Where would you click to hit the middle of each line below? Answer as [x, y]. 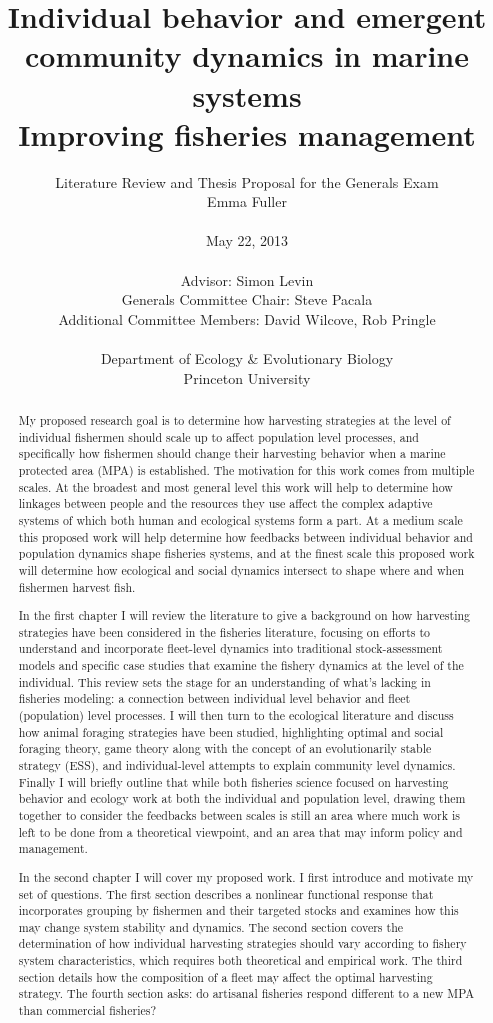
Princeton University [247, 377]
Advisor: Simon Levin [247, 279]
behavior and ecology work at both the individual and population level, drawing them [242, 798]
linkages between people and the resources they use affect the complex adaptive [225, 503]
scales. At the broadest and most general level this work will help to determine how [235, 486]
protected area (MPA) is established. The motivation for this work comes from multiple [246, 469]
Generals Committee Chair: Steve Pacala [247, 299]
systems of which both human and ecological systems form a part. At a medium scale [240, 519]
